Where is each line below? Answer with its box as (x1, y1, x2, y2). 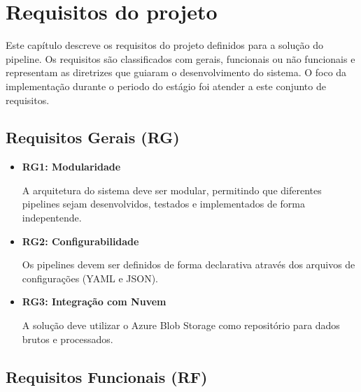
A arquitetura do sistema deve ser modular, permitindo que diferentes (22, 182, 322, 197)
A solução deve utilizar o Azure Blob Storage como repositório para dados (22, 318, 340, 333)
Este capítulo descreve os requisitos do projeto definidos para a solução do (6, 38, 323, 52)
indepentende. (22, 210, 82, 225)
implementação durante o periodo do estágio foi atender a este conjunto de (6, 78, 326, 93)
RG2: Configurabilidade (22, 233, 139, 248)
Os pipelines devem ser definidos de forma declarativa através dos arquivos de (22, 257, 355, 272)
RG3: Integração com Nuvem (22, 294, 167, 309)
